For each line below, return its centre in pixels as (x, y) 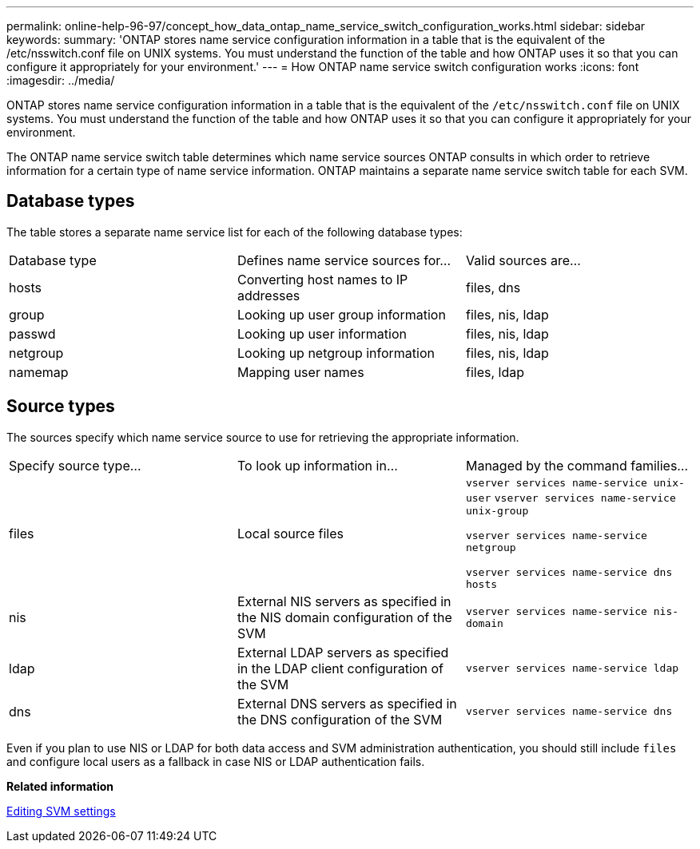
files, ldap (495, 372)
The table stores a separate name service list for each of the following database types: (235, 232)
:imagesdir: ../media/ (61, 80)
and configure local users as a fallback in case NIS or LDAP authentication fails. (216, 761)
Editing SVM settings (61, 811)
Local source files (290, 533)
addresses (268, 295)
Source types (61, 407)
